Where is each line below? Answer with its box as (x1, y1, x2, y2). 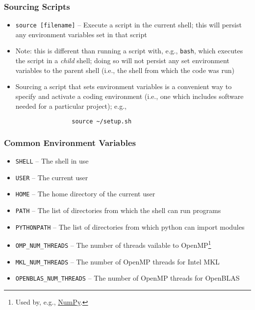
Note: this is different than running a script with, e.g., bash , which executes (15, 46, 243, 56)
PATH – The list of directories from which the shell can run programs (15, 205, 221, 215)
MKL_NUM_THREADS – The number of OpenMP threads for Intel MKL (15, 256, 220, 266)
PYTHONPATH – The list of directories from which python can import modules (15, 221, 245, 232)
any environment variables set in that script (15, 29, 147, 39)
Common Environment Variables (4, 136, 136, 148)
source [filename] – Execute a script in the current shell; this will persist (15, 20, 242, 30)
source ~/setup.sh (72, 118, 132, 125)
